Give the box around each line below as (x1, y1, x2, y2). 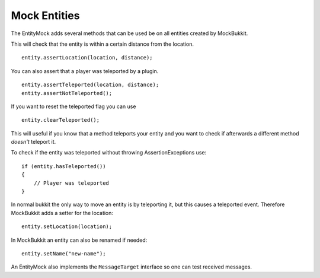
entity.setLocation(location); (21, 223, 113, 230)
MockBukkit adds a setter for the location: (11, 209, 114, 216)
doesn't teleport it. (11, 138, 56, 146)
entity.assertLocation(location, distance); (21, 54, 153, 61)
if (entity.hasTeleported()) (21, 163, 106, 169)
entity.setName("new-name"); (21, 250, 106, 257)
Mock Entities (11, 9, 80, 22)
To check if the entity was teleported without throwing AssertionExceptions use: (11, 149, 207, 156)
